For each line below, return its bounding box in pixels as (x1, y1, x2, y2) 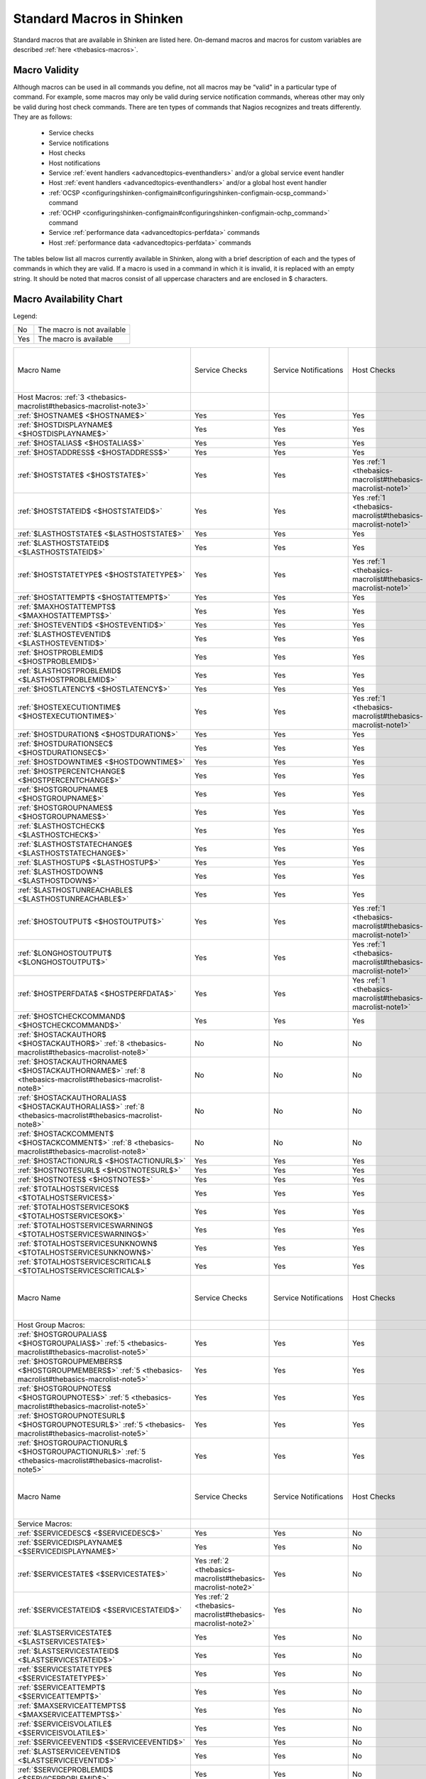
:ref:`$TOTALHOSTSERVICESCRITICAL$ (17, 1257, 152, 1267)
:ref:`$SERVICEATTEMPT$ (17, 1683, 106, 1693)
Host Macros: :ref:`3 (17, 392, 85, 402)
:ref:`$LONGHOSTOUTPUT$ (17, 949, 112, 959)
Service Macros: (17, 1519, 72, 1529)
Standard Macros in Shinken (13, 11, 184, 26)
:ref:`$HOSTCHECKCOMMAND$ (17, 1011, 126, 1021)
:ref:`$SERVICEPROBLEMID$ (17, 1765, 114, 1775)
